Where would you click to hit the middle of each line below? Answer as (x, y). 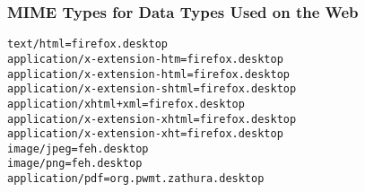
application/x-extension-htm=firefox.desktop (145, 59)
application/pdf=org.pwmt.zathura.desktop (136, 179)
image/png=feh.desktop (75, 164)
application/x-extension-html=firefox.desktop (148, 74)
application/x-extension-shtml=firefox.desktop (152, 89)
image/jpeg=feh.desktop (78, 148)
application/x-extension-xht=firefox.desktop (145, 134)
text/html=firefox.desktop (87, 44)
